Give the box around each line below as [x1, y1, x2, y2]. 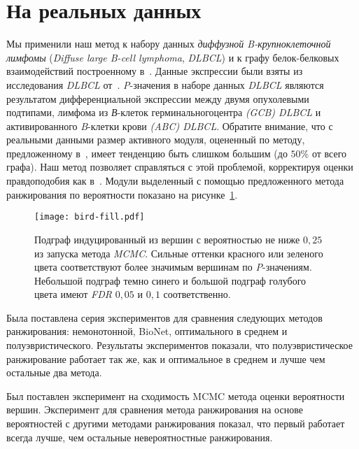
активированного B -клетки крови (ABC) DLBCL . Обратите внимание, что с [6, 118, 333, 133]
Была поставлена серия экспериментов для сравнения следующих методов [6, 310, 323, 325]
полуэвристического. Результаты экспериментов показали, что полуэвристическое [6, 338, 353, 352]
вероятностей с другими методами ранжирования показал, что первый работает [6, 416, 345, 431]
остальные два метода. [6, 365, 102, 380]
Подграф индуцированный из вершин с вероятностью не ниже [34, 231, 300, 246]
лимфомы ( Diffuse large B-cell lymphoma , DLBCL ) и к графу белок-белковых [6, 50, 339, 64]
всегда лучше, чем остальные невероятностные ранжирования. [6, 429, 273, 444]
